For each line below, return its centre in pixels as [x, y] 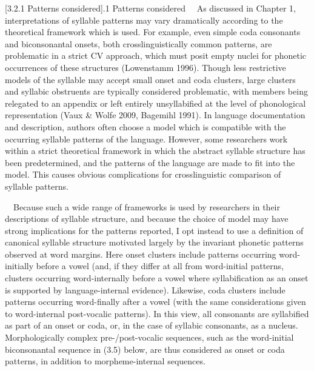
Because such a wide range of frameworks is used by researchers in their [146, 206]
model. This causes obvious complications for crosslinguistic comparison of [143, 174]
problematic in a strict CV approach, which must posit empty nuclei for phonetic [155, 55]
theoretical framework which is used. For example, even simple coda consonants [153, 32]
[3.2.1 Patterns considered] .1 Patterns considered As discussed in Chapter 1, [150, 8]
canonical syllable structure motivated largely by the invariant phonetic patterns [154, 242]
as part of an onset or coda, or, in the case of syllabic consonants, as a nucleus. [152, 325]
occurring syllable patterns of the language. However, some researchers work [146, 139]
